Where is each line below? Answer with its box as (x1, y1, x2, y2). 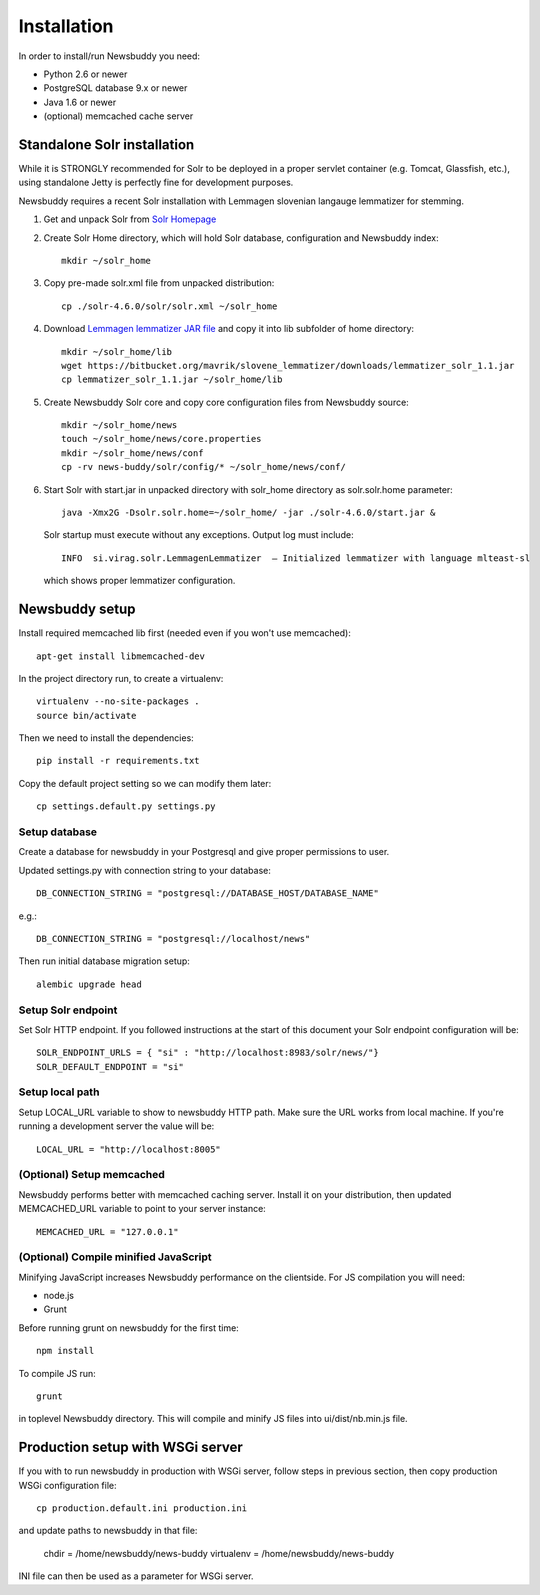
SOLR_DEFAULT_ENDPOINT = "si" (36, 1061, 185, 1072)
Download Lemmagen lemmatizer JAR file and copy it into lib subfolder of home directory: (43, 323, 415, 335)
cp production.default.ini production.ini (36, 1503, 248, 1514)
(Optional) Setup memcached (18, 1168, 165, 1182)
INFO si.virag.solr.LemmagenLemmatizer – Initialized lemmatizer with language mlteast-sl (61, 552, 531, 564)
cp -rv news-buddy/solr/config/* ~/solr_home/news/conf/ (61, 461, 347, 473)
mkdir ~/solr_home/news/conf (61, 447, 204, 459)
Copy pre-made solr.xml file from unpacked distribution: (43, 277, 275, 289)
